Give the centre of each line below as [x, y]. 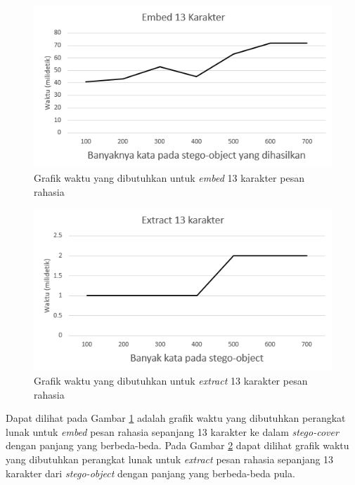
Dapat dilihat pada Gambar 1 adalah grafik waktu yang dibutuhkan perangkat [176, 418]
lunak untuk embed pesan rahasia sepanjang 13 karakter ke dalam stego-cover [172, 431]
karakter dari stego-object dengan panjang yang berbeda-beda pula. [150, 473]
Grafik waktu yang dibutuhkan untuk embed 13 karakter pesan [169, 177]
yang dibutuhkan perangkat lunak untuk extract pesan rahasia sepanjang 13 [170, 459]
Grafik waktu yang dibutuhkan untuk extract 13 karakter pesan [171, 381]
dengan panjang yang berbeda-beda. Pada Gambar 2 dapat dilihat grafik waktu [177, 445]
